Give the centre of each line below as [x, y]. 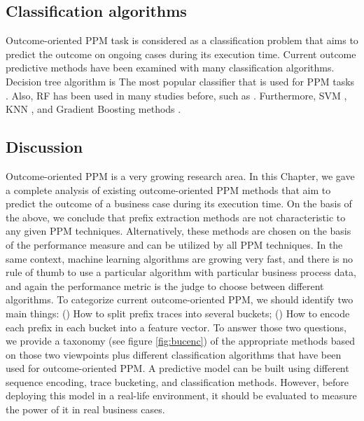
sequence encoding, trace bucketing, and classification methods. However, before [177, 381]
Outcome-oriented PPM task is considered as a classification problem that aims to [182, 40]
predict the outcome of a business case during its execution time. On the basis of [179, 203]
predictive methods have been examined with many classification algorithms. [170, 68]
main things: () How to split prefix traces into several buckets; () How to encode [178, 313]
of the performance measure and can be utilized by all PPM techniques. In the [174, 244]
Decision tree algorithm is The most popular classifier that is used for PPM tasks [180, 81]
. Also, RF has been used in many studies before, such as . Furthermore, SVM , [176, 95]
